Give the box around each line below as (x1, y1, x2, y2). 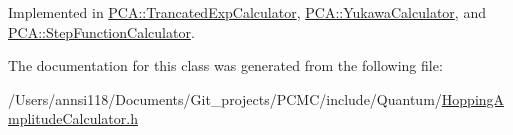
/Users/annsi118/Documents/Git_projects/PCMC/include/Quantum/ (8, 88, 442, 109)
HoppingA (441, 88, 505, 109)
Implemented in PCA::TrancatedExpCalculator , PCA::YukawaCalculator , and (8, 2, 486, 22)
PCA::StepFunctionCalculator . (8, 21, 195, 42)
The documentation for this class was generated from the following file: (8, 55, 443, 76)
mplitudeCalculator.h (8, 108, 138, 129)
